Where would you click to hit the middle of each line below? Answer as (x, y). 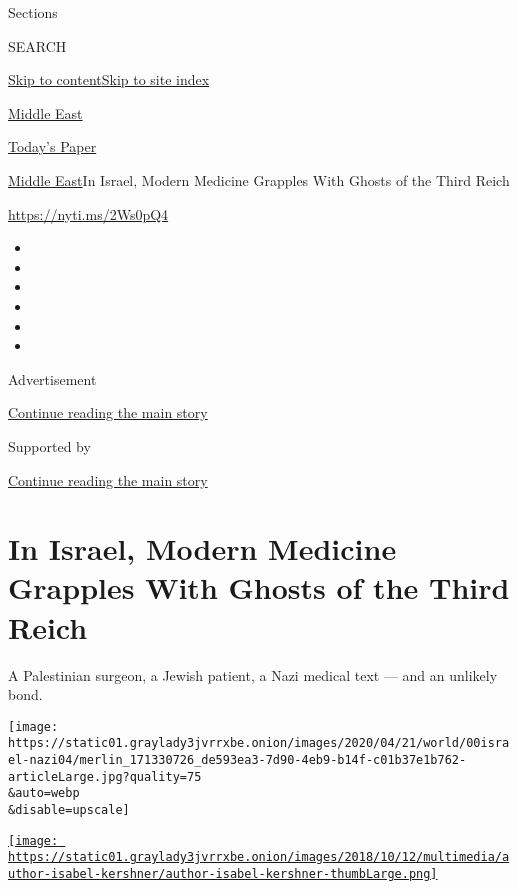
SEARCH (37, 45)
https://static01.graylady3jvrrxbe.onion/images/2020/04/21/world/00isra (259, 743)
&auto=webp (44, 793)
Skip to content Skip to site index (109, 79)
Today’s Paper (52, 146)
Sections (33, 12)
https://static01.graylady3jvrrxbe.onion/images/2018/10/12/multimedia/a (259, 857)
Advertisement (52, 378)
